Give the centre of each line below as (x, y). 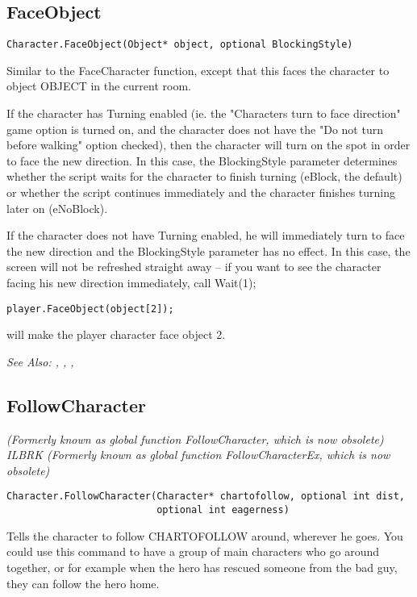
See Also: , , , (40, 361)
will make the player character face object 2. (116, 334)
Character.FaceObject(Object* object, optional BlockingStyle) (180, 45)
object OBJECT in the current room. (99, 86)
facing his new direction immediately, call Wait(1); (131, 282)
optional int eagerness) (223, 510)
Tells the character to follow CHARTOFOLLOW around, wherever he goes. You (205, 535)
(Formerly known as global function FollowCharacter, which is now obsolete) (195, 438)
